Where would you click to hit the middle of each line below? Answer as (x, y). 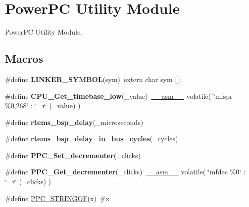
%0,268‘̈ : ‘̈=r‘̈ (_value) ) (43, 105)
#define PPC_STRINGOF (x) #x (57, 198)
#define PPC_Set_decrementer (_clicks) (73, 155)
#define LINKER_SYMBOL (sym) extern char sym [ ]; (94, 79)
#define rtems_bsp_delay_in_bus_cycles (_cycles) (92, 139)
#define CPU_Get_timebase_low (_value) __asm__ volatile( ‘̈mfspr (119, 96)
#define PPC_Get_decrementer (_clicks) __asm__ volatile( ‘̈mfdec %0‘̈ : (125, 172)
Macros (24, 59)
